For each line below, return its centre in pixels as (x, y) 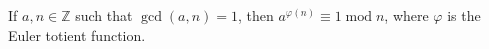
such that (104, 15)
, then (255, 15)
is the (464, 15)
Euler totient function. (77, 34)
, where (406, 15)
